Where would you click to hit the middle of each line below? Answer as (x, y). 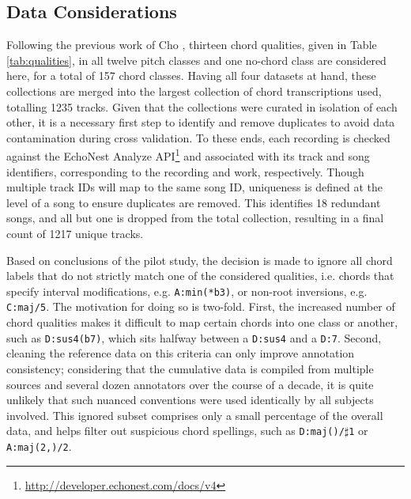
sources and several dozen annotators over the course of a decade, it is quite (190, 384)
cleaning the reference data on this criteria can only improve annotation (181, 353)
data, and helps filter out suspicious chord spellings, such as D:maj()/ (175, 431)
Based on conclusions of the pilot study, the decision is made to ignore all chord (200, 260)
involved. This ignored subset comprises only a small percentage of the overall (195, 415)
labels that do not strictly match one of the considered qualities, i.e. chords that (200, 276)
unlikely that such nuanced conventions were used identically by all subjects (190, 400)
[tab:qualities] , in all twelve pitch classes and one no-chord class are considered (196, 60)
